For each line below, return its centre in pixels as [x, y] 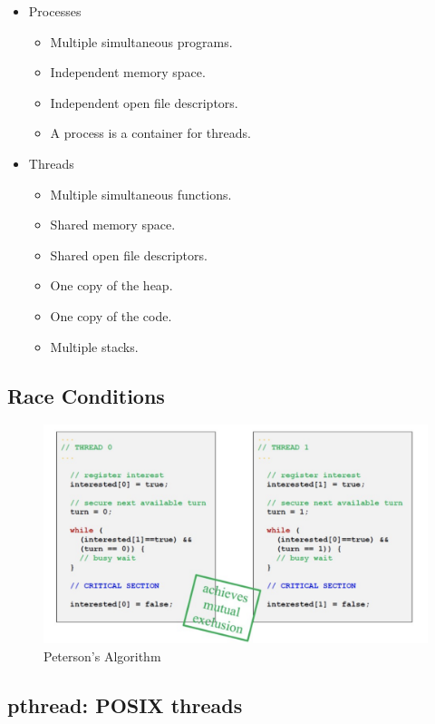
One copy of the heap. [111, 285]
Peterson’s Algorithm [102, 656]
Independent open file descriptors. [144, 102]
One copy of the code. [111, 315]
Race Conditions [86, 395]
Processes [55, 11]
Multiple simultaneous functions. [141, 194]
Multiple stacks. [94, 346]
